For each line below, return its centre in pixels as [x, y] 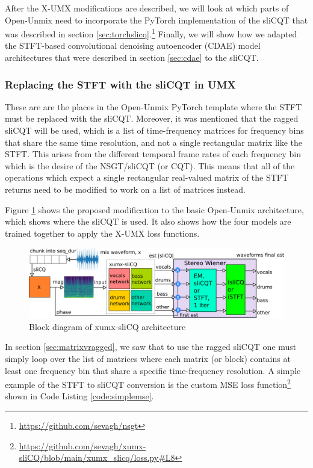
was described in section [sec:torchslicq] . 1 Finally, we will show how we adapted [151, 33]
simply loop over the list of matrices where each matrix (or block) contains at [148, 358]
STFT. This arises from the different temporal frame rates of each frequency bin [153, 154]
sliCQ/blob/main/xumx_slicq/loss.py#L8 [97, 457]
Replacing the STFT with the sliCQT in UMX [120, 84]
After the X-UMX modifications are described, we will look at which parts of [147, 8]
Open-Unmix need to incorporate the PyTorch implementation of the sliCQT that [156, 20]
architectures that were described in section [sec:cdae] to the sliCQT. [132, 58]
